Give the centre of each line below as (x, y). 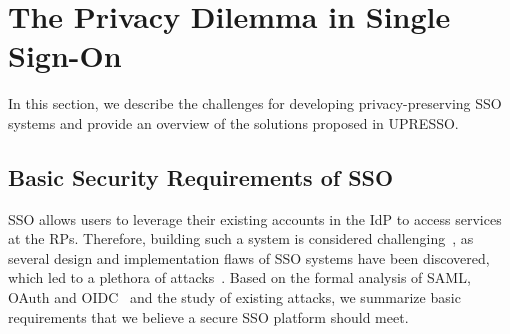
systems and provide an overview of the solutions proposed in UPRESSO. (233, 122)
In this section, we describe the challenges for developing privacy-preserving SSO (255, 103)
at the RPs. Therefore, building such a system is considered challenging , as (241, 238)
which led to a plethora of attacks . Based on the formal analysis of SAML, (239, 277)
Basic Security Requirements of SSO (201, 176)
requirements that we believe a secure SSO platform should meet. (208, 316)
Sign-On (65, 55)
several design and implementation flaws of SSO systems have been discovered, (249, 257)
